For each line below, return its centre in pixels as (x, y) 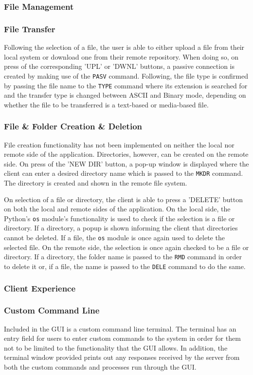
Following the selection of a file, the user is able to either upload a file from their (124, 47)
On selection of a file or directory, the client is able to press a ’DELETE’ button (124, 199)
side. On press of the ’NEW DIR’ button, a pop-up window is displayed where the (126, 163)
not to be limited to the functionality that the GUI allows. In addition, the (116, 347)
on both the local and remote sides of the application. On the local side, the (117, 209)
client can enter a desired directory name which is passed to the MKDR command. (124, 173)
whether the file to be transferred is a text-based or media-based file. (106, 104)
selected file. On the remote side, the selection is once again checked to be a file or (126, 247)
